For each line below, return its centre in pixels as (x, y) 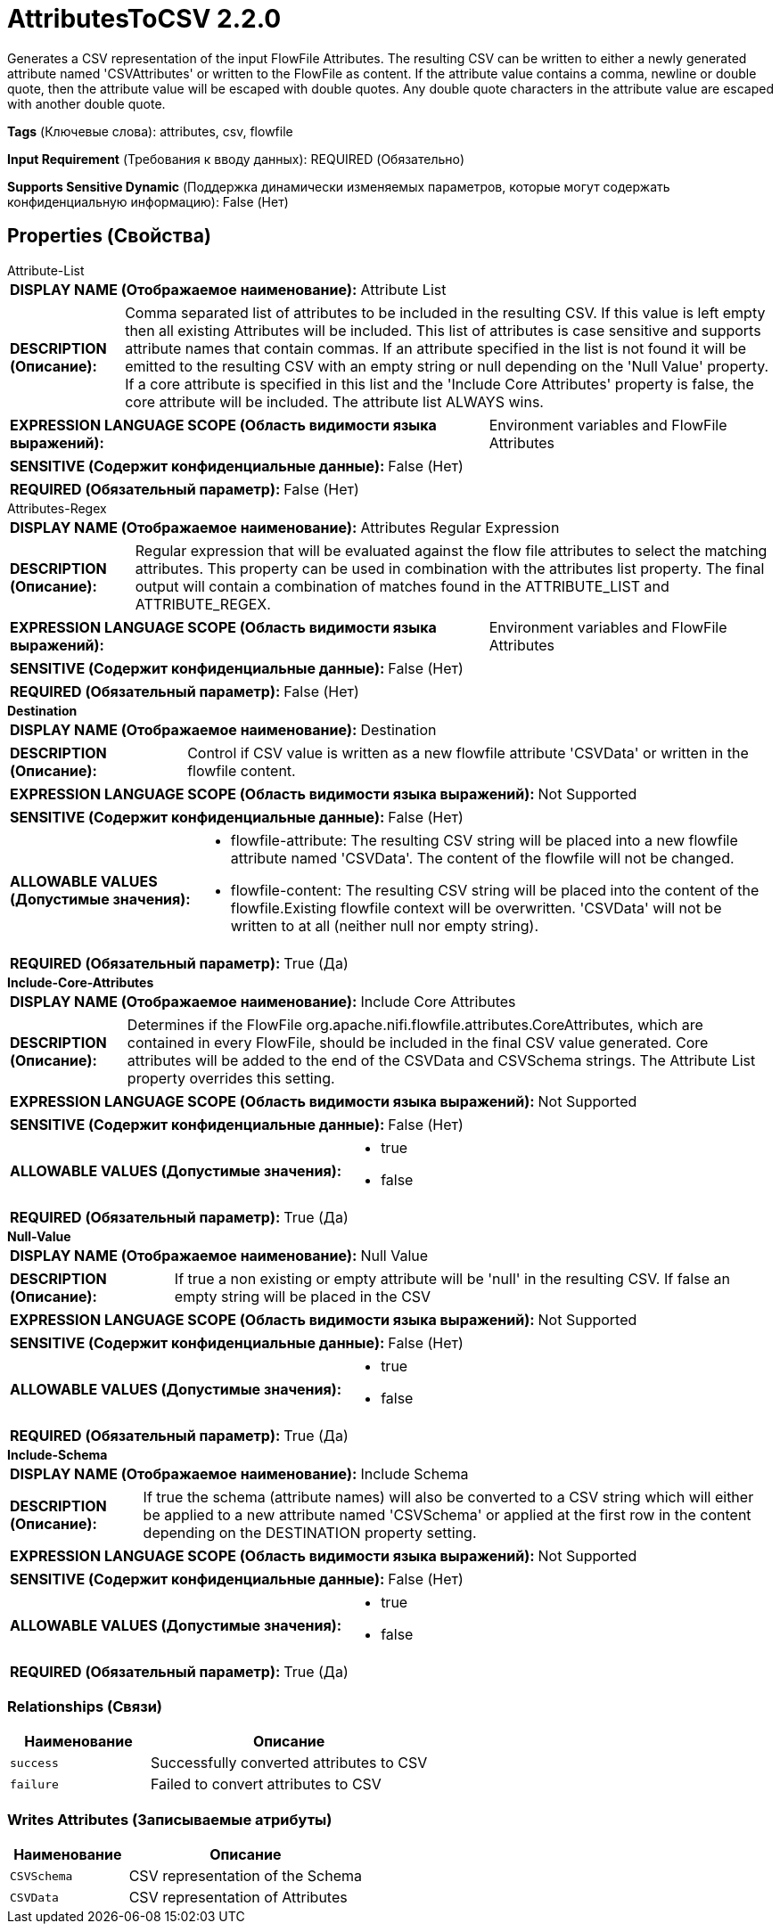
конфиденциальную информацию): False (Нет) (148, 201)
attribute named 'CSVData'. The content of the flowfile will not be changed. (482, 858)
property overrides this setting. (231, 1078)
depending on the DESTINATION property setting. (310, 1532)
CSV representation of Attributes (238, 1898)
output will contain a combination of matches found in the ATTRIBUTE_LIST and (402, 586)
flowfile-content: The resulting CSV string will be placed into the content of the (495, 890)
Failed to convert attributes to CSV (266, 1784)
